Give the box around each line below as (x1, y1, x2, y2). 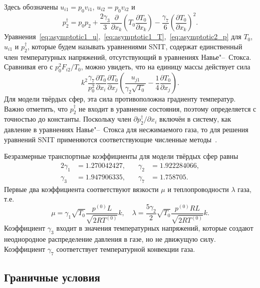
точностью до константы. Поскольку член (4, 114, 131, 124)
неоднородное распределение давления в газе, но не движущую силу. (4, 234, 216, 244)
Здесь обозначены (4, 2, 58, 12)
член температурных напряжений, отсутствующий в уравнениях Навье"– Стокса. (4, 51, 251, 62)
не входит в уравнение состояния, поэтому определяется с (79, 103, 256, 114)
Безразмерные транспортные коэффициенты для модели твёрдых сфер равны (4, 151, 238, 161)
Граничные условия (4, 269, 100, 284)
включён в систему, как (159, 114, 231, 124)
